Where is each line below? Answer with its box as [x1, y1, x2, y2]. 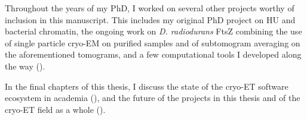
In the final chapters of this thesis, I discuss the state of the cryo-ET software [5, 80, 288, 92]
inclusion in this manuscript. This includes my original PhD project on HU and [5, 13, 296, 26]
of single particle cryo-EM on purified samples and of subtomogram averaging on [5, 36, 300, 49]
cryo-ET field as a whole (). [5, 103, 106, 115]
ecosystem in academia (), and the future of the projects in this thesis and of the [5, 91, 300, 104]
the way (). [5, 59, 45, 72]
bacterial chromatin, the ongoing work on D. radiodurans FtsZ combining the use [5, 25, 302, 37]
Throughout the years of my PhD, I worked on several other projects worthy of [5, 2, 294, 14]
